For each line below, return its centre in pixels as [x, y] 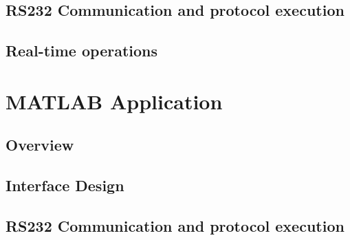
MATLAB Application [114, 101]
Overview [40, 145]
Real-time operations [82, 51]
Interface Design [65, 185]
